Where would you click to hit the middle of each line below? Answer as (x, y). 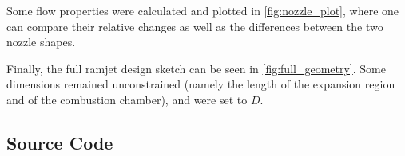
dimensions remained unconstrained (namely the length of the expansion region (201, 84)
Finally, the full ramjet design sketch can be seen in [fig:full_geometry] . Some (196, 68)
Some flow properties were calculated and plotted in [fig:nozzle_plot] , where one (203, 10)
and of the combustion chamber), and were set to (127, 99)
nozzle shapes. (41, 42)
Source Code (60, 142)
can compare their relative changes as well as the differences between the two (195, 26)
